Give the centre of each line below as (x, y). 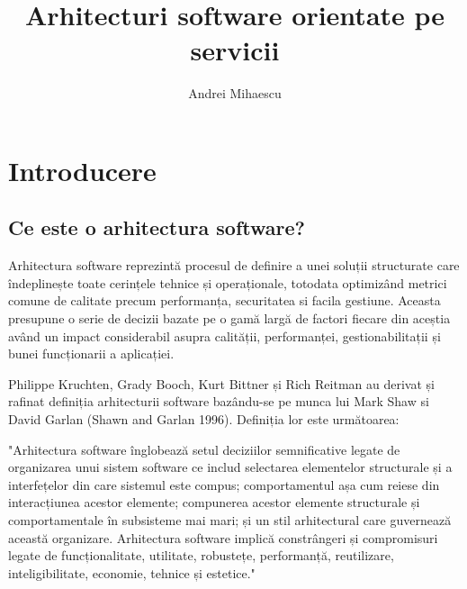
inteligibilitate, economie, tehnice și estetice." (132, 572)
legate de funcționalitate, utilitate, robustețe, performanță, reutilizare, (201, 555)
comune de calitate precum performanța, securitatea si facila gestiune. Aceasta (225, 300)
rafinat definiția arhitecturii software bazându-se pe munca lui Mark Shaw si (219, 401)
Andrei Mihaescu (235, 93)
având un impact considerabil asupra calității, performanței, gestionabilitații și (225, 335)
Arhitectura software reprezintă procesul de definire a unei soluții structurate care (234, 265)
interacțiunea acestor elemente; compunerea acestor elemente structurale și (214, 502)
